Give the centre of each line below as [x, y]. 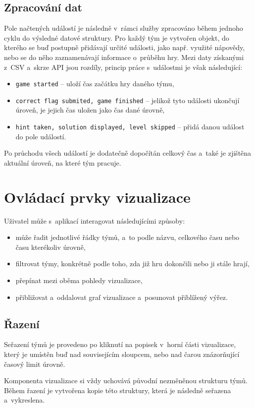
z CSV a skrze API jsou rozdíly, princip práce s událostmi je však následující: [123, 67]
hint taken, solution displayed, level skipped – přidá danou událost [130, 127]
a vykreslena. [25, 400]
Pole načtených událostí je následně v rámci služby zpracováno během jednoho [124, 28]
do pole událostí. [41, 136]
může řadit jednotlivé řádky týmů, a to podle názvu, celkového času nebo [127, 237]
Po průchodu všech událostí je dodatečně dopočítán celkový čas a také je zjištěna [128, 153]
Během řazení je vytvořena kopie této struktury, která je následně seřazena [118, 390]
